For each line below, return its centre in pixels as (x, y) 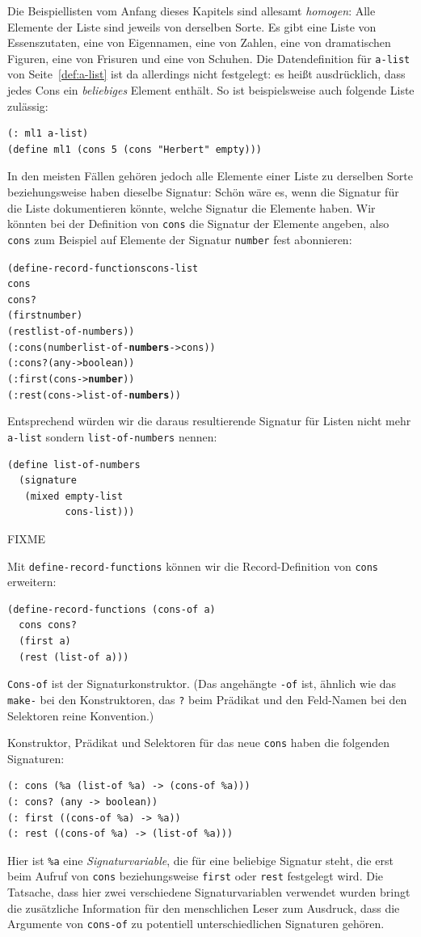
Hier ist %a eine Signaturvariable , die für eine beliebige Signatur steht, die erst (200, 860)
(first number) (45, 316)
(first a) (45, 642)
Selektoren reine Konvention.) (81, 715)
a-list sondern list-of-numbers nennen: (112, 437)
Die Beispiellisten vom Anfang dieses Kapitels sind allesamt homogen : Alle (192, 11)
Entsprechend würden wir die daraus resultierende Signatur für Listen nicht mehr (209, 421)
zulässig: (28, 106)
